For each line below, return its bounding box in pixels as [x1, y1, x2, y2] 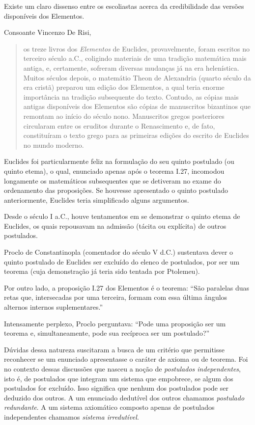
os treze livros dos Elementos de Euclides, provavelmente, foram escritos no [23, 43, 250, 53]
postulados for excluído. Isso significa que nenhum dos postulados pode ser [4, 383, 228, 393]
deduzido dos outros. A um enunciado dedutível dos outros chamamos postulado [4, 392, 245, 402]
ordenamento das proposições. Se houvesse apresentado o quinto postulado [4, 185, 228, 195]
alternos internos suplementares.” [4, 302, 103, 312]
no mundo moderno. [23, 139, 84, 150]
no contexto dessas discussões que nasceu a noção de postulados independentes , [4, 364, 241, 373]
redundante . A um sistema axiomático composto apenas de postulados [4, 402, 215, 412]
